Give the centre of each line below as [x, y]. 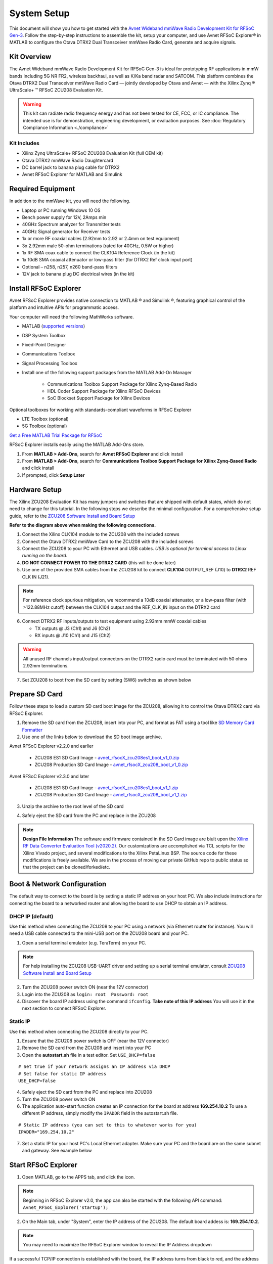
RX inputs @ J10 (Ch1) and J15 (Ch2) [73, 635]
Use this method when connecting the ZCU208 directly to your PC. [79, 1031]
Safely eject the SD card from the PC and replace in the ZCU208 [89, 816]
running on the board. [45, 556]
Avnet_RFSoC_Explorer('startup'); [66, 1208]
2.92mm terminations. [46, 666]
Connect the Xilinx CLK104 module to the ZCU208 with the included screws [101, 534]
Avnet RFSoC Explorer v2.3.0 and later [49, 776]
